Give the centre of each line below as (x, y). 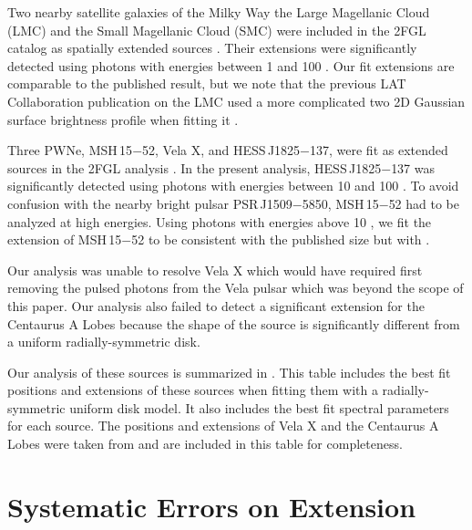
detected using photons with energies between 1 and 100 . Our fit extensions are (231, 65)
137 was (413, 167)
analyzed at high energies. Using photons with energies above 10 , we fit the (220, 221)
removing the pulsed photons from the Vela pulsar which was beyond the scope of (236, 288)
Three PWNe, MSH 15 (70, 150)
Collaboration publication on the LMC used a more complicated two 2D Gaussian (236, 101)
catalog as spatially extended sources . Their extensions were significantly (212, 48)
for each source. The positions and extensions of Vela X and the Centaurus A (223, 426)
